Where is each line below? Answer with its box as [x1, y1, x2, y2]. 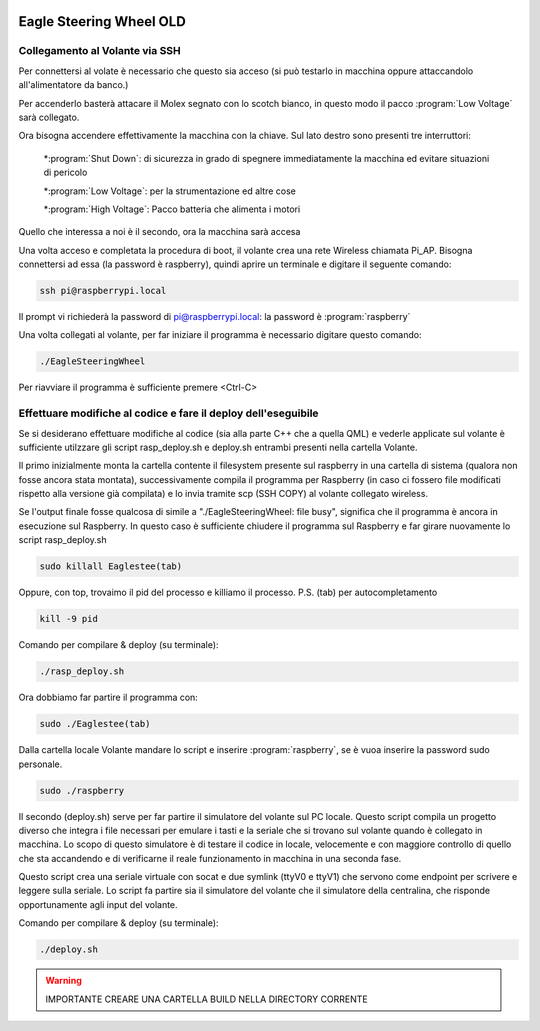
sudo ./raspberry [39, 785, 125, 796]
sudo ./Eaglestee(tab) [39, 718, 151, 730]
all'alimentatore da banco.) [18, 79, 129, 91]
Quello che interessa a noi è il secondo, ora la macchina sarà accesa [18, 226, 301, 238]
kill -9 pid [39, 613, 99, 625]
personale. [18, 758, 63, 770]
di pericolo [43, 166, 88, 179]
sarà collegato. [18, 111, 80, 123]
